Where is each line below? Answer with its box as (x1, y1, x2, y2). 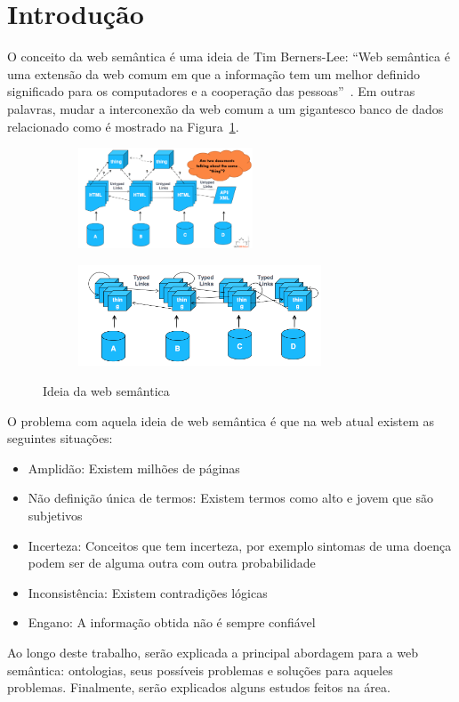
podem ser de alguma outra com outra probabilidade (28, 553, 316, 572)
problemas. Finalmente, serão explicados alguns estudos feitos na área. (7, 678, 391, 697)
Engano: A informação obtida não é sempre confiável (28, 613, 316, 632)
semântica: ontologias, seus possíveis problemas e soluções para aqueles (7, 660, 393, 679)
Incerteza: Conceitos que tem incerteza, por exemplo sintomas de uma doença (28, 536, 452, 554)
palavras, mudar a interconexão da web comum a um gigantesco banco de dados (7, 99, 444, 117)
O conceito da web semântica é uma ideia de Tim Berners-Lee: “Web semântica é (7, 47, 450, 66)
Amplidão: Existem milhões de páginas (28, 458, 240, 477)
